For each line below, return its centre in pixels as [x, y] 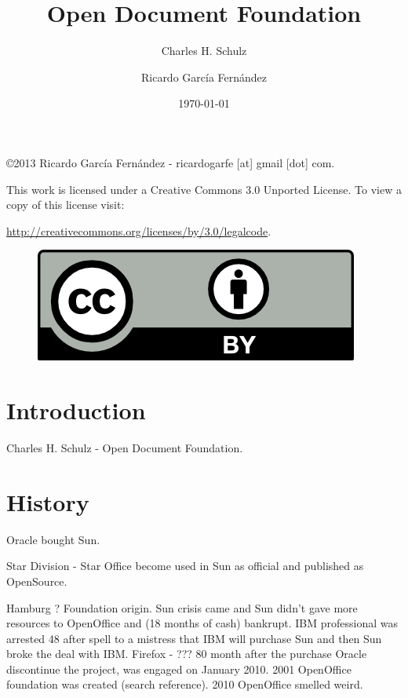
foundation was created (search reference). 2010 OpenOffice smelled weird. [185, 684]
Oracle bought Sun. [53, 539]
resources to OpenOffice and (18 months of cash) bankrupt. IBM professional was [202, 623]
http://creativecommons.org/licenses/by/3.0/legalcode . [139, 230]
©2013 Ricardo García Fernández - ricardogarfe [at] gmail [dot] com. [171, 162]
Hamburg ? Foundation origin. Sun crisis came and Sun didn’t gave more [182, 607]
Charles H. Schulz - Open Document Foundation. [125, 448]
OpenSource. [37, 581]
